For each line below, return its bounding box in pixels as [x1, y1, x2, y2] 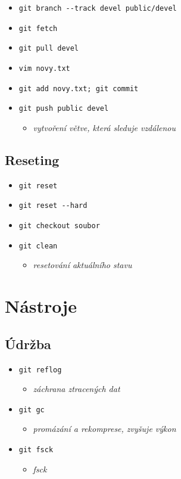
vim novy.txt [18, 64, 70, 73]
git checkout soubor [18, 222, 100, 231]
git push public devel [18, 104, 109, 113]
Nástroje [5, 294, 77, 318]
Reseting [5, 150, 60, 169]
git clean [18, 241, 58, 250]
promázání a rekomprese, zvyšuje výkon [33, 422, 176, 435]
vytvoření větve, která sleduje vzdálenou [33, 121, 176, 133]
